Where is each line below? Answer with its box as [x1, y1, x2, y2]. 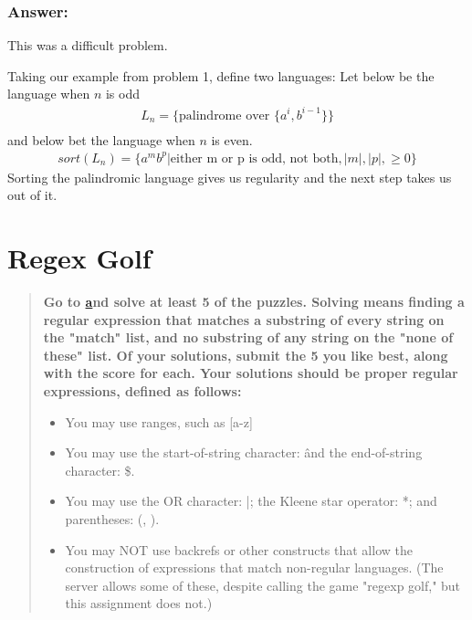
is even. [211, 130, 253, 149]
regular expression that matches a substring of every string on [43, 310, 445, 329]
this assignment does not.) [65, 594, 213, 613]
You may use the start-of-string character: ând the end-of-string [65, 443, 423, 462]
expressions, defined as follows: [43, 381, 242, 400]
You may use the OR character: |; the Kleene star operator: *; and [65, 491, 437, 510]
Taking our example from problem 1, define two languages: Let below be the [7, 66, 435, 85]
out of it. [7, 185, 58, 205]
